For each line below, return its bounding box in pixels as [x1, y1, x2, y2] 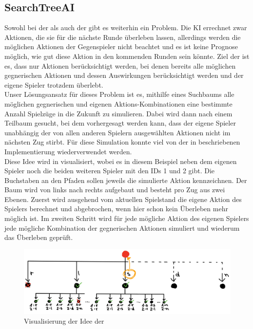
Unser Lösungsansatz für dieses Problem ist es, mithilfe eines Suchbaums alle [4, 89, 234, 99]
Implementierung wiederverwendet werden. [4, 146, 132, 156]
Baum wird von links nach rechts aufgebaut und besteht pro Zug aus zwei [4, 184, 225, 195]
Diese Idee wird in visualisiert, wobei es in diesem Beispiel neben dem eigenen [4, 156, 237, 166]
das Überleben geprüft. [4, 232, 73, 242]
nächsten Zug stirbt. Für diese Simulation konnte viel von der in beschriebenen [4, 137, 240, 147]
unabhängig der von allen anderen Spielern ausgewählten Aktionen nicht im [4, 127, 231, 137]
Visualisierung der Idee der [24, 315, 104, 326]
